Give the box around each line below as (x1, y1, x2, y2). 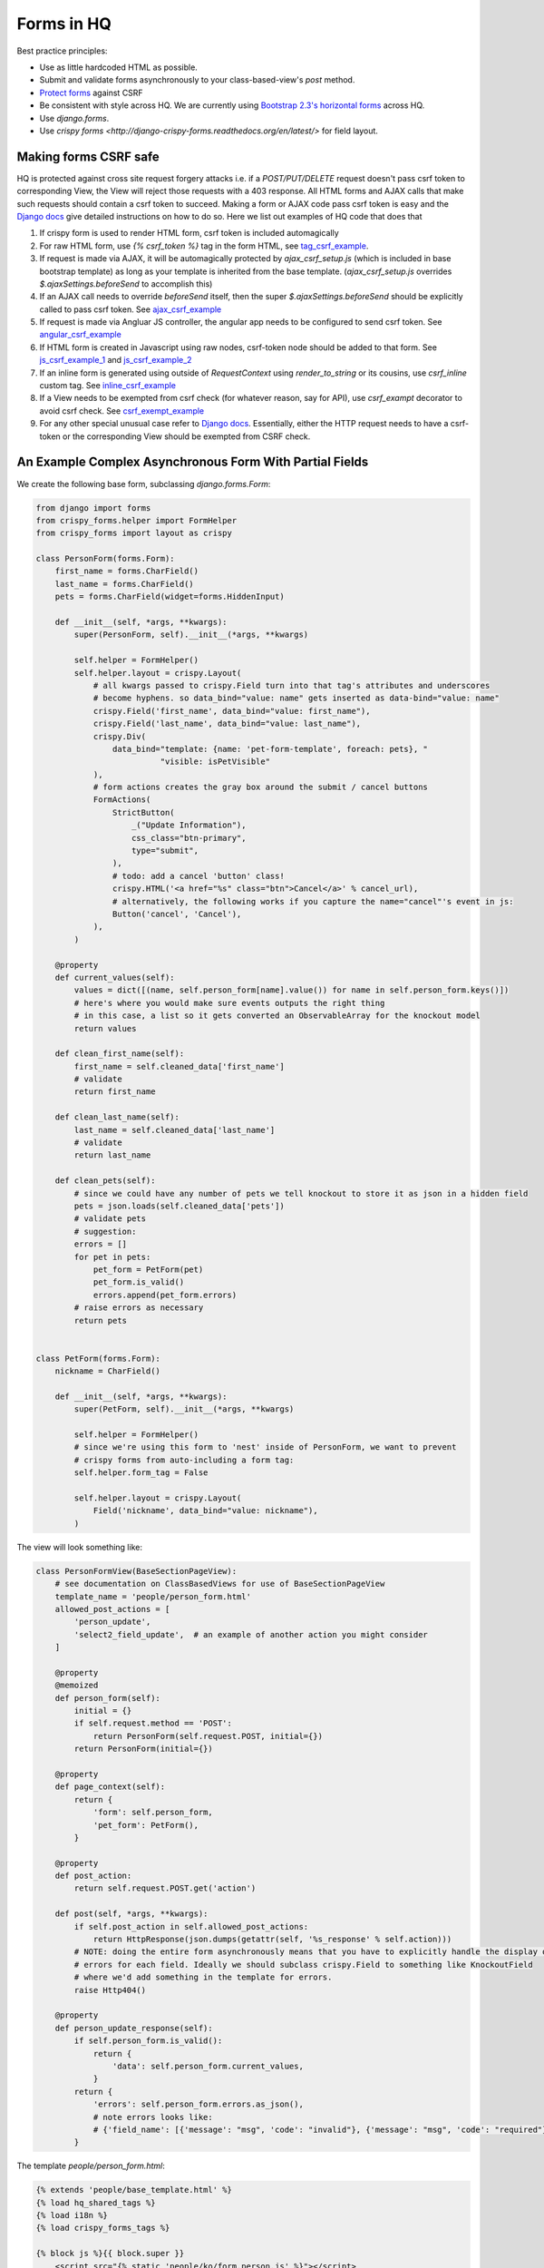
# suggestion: (73, 1226, 137, 1237)
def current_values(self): (54, 972, 176, 982)
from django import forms (35, 503, 151, 513)
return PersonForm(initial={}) (73, 1744, 213, 1755)
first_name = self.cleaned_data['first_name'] (73, 1061, 285, 1071)
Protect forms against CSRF (39, 87, 144, 98)
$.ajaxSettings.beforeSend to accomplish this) (39, 278, 213, 289)
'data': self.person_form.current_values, (112, 2060, 304, 2071)
